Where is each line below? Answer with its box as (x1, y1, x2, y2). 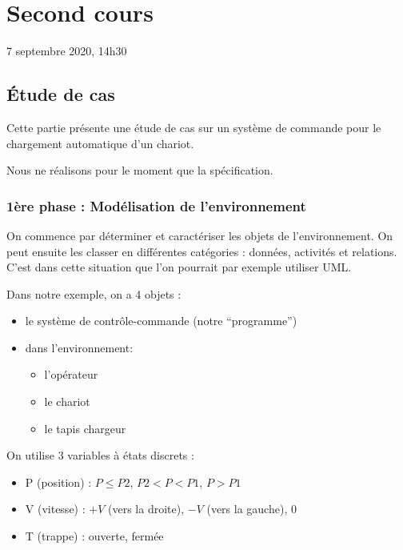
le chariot (44, 393, 90, 410)
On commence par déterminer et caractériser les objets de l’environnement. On (6, 227, 393, 243)
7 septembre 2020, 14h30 (6, 42, 127, 59)
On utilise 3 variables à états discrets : (6, 447, 194, 464)
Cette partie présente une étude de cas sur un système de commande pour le (6, 118, 381, 135)
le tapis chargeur (44, 420, 126, 436)
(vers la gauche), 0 (206, 500, 297, 517)
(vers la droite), (108, 500, 185, 517)
